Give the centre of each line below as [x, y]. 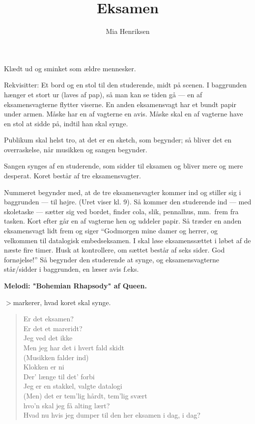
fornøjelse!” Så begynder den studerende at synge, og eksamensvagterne [112, 259]
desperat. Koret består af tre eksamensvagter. [72, 176]
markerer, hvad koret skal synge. [62, 302]
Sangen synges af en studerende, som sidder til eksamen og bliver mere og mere [124, 166]
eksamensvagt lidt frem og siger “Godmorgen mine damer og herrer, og [111, 231]
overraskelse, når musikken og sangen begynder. [76, 149]
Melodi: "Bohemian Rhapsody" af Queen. [75, 285]
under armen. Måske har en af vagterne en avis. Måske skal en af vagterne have [124, 114]
